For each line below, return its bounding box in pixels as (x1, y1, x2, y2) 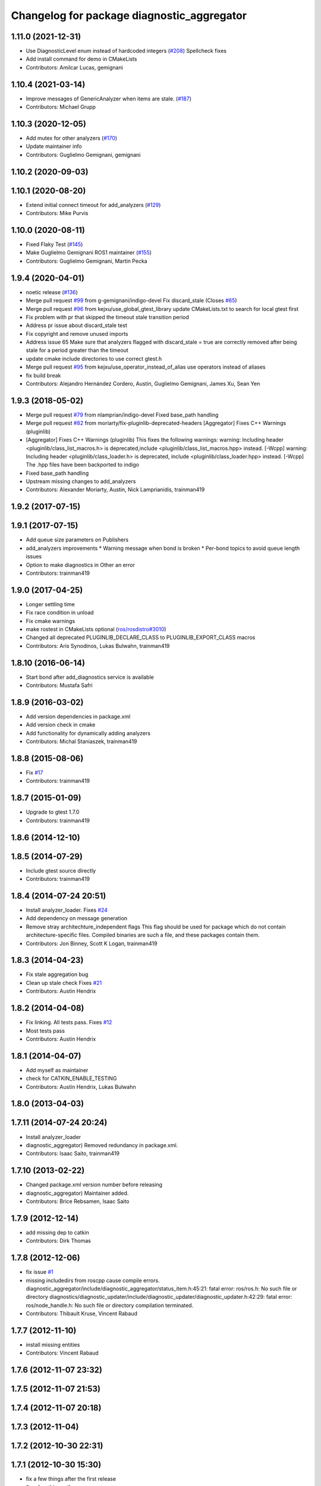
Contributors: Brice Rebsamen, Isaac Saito (26, 1198, 130, 1205)
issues (26, 553, 42, 560)
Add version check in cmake (26, 721, 96, 728)
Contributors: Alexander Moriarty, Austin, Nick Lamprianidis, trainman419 (26, 486, 205, 493)
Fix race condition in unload (26, 609, 95, 616)
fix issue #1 (26, 1268, 53, 1276)
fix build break (26, 371, 61, 379)
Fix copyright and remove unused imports (26, 330, 128, 337)
